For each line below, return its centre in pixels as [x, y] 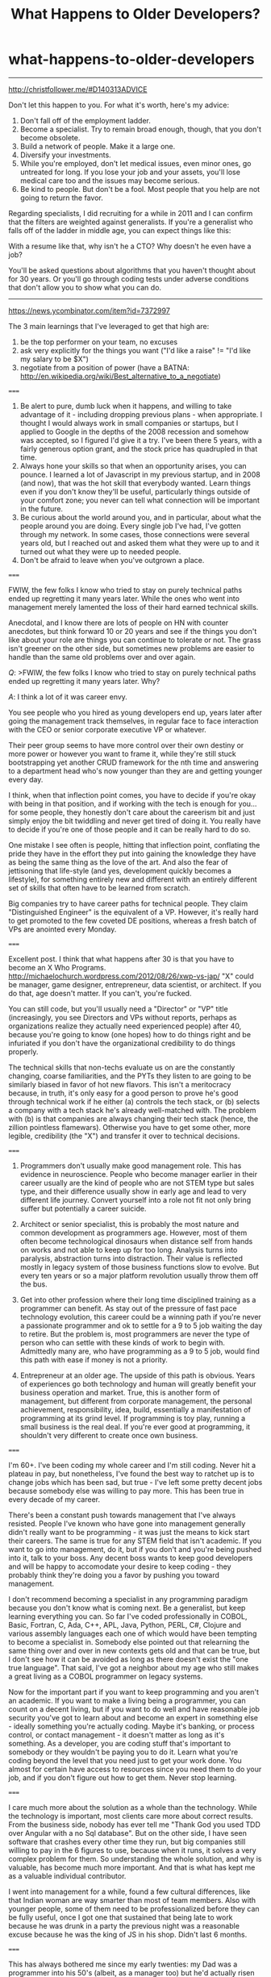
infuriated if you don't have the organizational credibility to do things [122, 1043]
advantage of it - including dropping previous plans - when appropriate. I [141, 414]
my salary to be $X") [54, 359]
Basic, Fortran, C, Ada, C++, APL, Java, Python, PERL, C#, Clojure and [125, 1625]
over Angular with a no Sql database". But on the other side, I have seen [128, 1833]
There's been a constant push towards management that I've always [122, 1515]
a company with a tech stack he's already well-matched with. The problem [132, 1110]
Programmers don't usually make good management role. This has [131, 1166]
